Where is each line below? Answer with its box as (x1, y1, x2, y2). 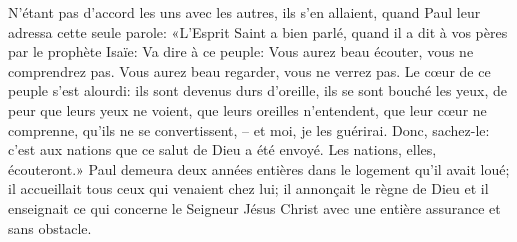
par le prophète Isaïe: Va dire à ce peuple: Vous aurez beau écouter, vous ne (8, 41, 474, 62)
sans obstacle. (8, 217, 92, 238)
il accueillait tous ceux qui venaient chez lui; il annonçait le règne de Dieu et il (8, 178, 489, 199)
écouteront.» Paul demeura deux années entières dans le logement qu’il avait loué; (8, 158, 510, 179)
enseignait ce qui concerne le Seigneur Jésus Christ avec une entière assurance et (8, 197, 501, 218)
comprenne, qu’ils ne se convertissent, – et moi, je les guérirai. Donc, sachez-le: (8, 119, 490, 140)
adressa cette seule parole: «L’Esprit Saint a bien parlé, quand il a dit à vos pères (8, 21, 508, 42)
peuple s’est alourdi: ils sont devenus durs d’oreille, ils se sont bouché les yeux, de (8, 80, 508, 101)
